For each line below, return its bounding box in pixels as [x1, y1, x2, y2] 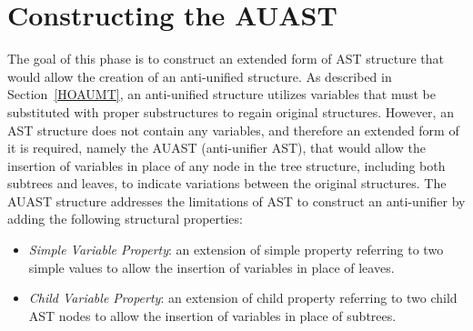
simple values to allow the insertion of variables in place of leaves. [28, 257, 395, 276]
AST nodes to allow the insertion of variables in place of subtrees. [28, 306, 397, 325]
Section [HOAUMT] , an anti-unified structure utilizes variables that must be [7, 85, 437, 104]
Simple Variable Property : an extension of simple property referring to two [28, 240, 444, 259]
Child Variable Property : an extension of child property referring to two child [28, 288, 458, 307]
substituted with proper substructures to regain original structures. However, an [7, 102, 454, 121]
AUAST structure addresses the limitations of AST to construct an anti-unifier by [7, 191, 466, 210]
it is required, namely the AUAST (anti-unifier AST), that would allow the [7, 138, 426, 157]
